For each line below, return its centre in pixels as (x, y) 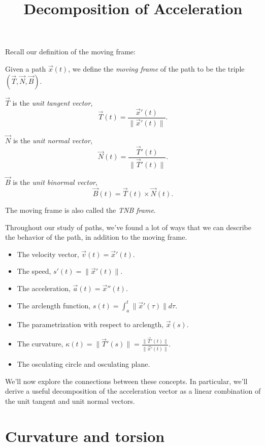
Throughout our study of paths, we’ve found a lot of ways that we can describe (128, 227)
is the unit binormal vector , (55, 182)
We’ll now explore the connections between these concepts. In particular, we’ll (126, 381)
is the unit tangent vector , (53, 102)
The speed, (34, 271)
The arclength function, (54, 305)
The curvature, (40, 344)
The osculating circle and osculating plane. (84, 364)
